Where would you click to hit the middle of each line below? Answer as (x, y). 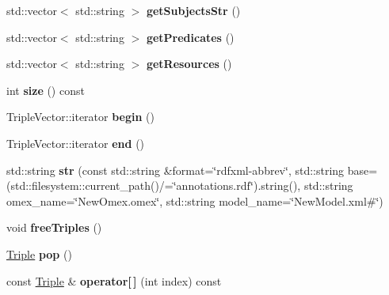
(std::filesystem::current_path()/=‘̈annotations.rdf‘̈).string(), (154, 185)
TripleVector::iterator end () (76, 143)
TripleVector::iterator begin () (80, 117)
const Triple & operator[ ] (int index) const (114, 280)
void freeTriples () (54, 227)
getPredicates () (190, 37)
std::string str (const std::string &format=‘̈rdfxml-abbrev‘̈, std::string (175, 170)
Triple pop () (39, 253)
